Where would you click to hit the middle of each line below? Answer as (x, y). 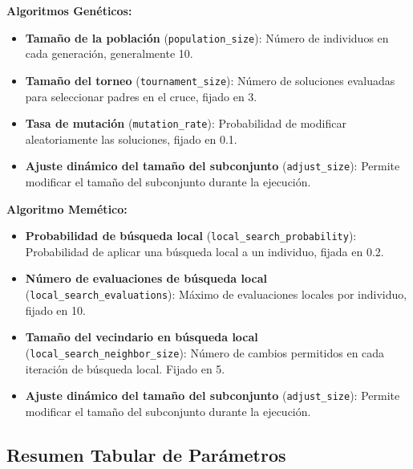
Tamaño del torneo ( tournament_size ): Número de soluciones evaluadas (210, 80)
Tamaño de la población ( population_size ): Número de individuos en (207, 37)
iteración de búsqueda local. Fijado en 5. (125, 368)
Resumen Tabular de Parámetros (146, 454)
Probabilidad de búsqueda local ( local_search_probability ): (191, 236)
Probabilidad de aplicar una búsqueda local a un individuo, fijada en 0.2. (204, 251)
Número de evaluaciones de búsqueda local (146, 278)
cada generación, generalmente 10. (109, 53)
